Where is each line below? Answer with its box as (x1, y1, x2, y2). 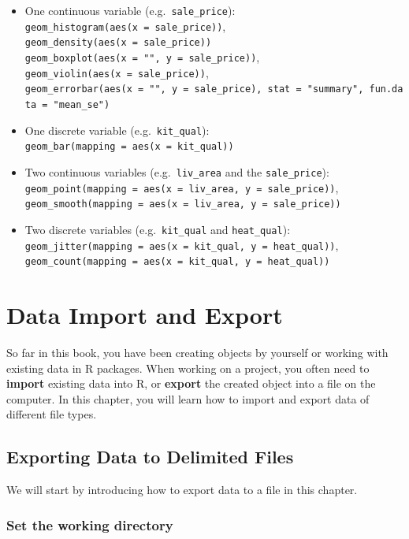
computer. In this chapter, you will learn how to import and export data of (6, 390, 370, 407)
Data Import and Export (6, 299, 283, 331)
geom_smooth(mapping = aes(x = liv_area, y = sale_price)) (24, 199, 341, 210)
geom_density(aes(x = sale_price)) (24, 37, 212, 49)
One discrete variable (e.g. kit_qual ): (24, 121, 210, 138)
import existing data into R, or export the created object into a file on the (6, 375, 376, 392)
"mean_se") (53, 99, 110, 110)
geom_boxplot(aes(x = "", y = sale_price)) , (24, 48, 260, 65)
